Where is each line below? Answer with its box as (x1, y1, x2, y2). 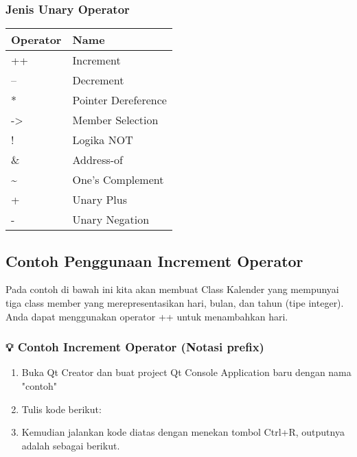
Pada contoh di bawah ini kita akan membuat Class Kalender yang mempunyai (5, 282, 339, 296)
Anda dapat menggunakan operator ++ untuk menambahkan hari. (5, 309, 288, 323)
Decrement (72, 72, 124, 89)
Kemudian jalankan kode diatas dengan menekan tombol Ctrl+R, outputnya (21, 425, 345, 439)
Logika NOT (72, 132, 133, 148)
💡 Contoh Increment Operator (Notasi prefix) (5, 338, 264, 355)
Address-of (72, 152, 124, 168)
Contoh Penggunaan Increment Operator (5, 250, 303, 271)
